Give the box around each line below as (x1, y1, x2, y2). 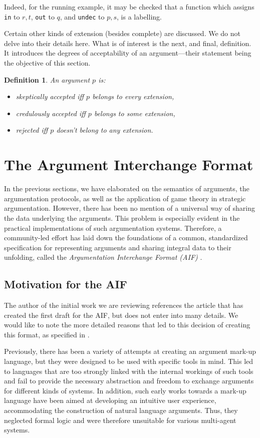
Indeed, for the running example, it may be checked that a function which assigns (4, 2, 254, 12)
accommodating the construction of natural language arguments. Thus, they (4, 405, 238, 415)
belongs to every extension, (92, 91, 174, 102)
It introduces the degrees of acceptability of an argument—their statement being (4, 48, 251, 58)
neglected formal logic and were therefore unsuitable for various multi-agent (4, 414, 236, 425)
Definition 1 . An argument (4, 74, 90, 85)
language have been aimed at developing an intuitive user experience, (4, 395, 216, 405)
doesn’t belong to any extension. (56, 125, 153, 135)
